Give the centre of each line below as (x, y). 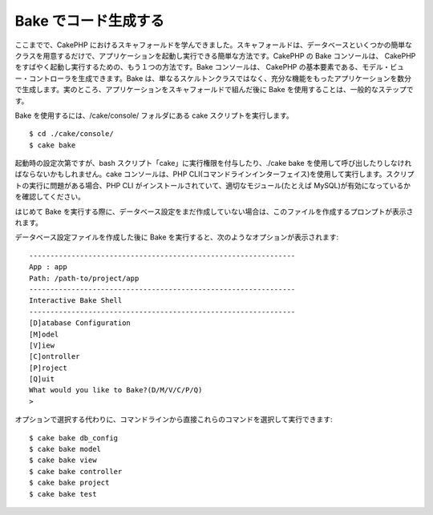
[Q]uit (42, 379)
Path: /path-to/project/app (84, 278)
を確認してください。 (50, 197)
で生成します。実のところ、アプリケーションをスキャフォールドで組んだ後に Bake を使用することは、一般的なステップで (214, 90)
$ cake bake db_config (74, 438)
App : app (48, 267)
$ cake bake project (69, 483)
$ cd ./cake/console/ (71, 134)
